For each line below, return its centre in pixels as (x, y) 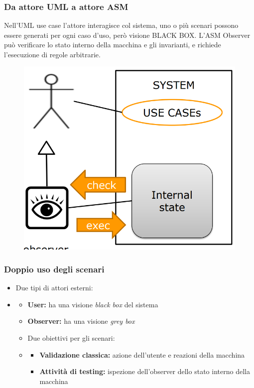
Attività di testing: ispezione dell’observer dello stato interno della (145, 371)
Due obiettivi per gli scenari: (71, 338)
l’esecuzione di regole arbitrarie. (52, 54)
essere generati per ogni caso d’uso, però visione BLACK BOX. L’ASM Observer (127, 35)
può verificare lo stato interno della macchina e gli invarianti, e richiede (113, 45)
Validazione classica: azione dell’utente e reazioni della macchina (142, 354)
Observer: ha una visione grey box (81, 321)
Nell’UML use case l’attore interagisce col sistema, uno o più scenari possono (121, 25)
